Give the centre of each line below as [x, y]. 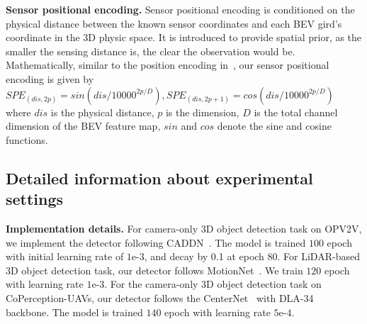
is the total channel [296, 112]
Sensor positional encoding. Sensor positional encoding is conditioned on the [180, 9]
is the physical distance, [102, 112]
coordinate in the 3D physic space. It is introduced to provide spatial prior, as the [184, 37]
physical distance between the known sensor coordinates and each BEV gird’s [174, 23]
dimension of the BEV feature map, [83, 126]
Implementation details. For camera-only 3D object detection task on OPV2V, [184, 228]
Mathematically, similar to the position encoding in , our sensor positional [168, 65]
